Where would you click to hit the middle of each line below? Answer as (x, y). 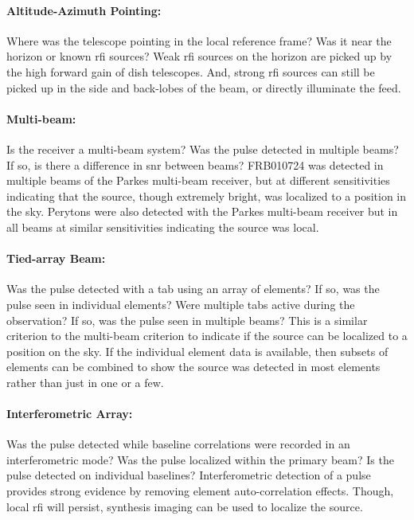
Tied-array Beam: (56, 258)
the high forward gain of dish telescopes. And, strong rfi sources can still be (191, 71)
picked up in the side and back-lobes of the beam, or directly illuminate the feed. (204, 87)
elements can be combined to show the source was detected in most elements (193, 367)
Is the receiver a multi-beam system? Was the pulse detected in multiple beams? (203, 149)
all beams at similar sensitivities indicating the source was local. (163, 227)
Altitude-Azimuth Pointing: (84, 10)
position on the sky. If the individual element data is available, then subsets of (197, 351)
